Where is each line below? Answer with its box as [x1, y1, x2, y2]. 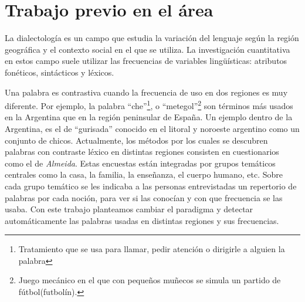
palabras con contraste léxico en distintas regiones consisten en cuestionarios [5, 145, 279, 158]
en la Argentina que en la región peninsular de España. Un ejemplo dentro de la [5, 111, 293, 123]
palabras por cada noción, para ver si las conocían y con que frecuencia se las [5, 191, 283, 203]
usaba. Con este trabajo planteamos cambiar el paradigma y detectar [5, 203, 253, 215]
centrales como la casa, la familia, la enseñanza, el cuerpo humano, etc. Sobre [5, 168, 283, 181]
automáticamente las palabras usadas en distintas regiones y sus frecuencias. [5, 214, 279, 226]
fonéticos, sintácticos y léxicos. [5, 66, 114, 78]
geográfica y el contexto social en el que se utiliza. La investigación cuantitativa [5, 43, 290, 55]
